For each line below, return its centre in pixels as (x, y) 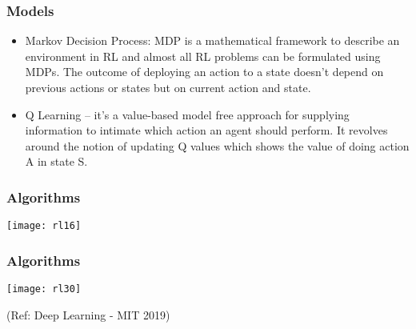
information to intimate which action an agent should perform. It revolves (206, 130)
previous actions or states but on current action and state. (168, 87)
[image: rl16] (44, 226)
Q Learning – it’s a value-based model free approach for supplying (187, 114)
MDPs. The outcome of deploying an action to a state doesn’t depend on (204, 72)
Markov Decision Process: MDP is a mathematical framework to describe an (212, 40)
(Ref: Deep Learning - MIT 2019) (88, 314)
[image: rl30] (44, 289)
